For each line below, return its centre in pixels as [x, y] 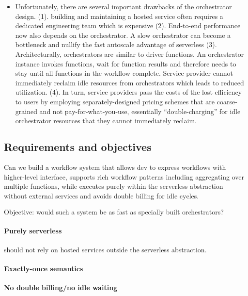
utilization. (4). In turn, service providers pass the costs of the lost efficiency [129, 92]
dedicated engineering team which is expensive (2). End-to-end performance [128, 25]
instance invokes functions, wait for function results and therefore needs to [126, 63]
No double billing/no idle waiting [61, 288]
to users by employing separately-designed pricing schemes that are [115, 101]
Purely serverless [33, 231]
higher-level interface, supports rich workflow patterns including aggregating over [124, 176]
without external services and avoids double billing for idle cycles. [101, 195]
